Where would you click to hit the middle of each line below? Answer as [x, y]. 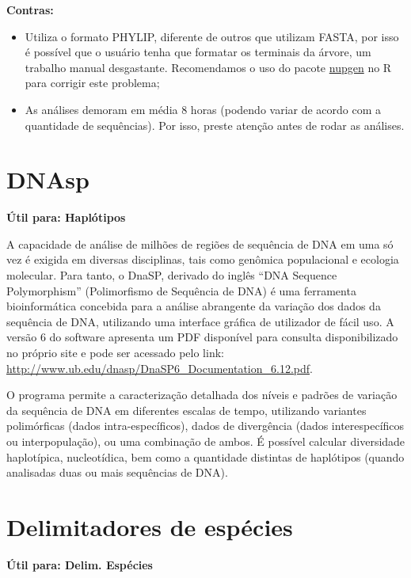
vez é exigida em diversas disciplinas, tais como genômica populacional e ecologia [203, 259]
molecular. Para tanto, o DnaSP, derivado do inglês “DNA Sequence [172, 275]
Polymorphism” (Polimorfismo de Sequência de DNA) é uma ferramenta [181, 290]
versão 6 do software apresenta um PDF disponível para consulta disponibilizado [202, 337]
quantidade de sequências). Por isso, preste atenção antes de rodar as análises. [215, 125]
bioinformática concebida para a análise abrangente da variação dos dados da [194, 306]
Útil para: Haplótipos [66, 217]
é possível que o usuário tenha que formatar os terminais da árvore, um [198, 52]
